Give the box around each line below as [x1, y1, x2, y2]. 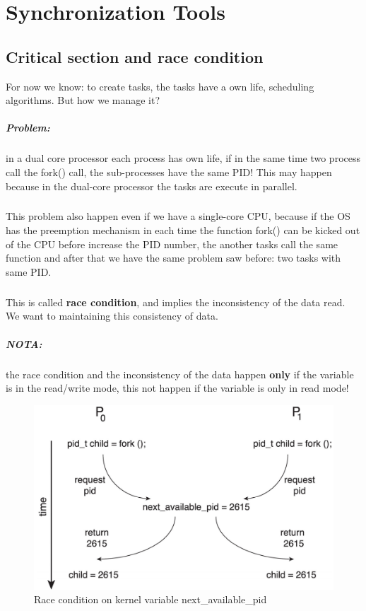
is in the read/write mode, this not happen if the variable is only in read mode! [6, 380, 349, 395]
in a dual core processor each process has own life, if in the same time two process [6, 151, 360, 165]
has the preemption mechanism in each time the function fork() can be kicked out [6, 223, 360, 238]
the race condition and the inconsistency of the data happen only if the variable [6, 366, 354, 381]
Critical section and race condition [6, 45, 264, 67]
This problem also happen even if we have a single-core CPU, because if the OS [6, 209, 350, 223]
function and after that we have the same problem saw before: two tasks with [6, 250, 341, 265]
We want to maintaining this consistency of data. [6, 308, 218, 323]
